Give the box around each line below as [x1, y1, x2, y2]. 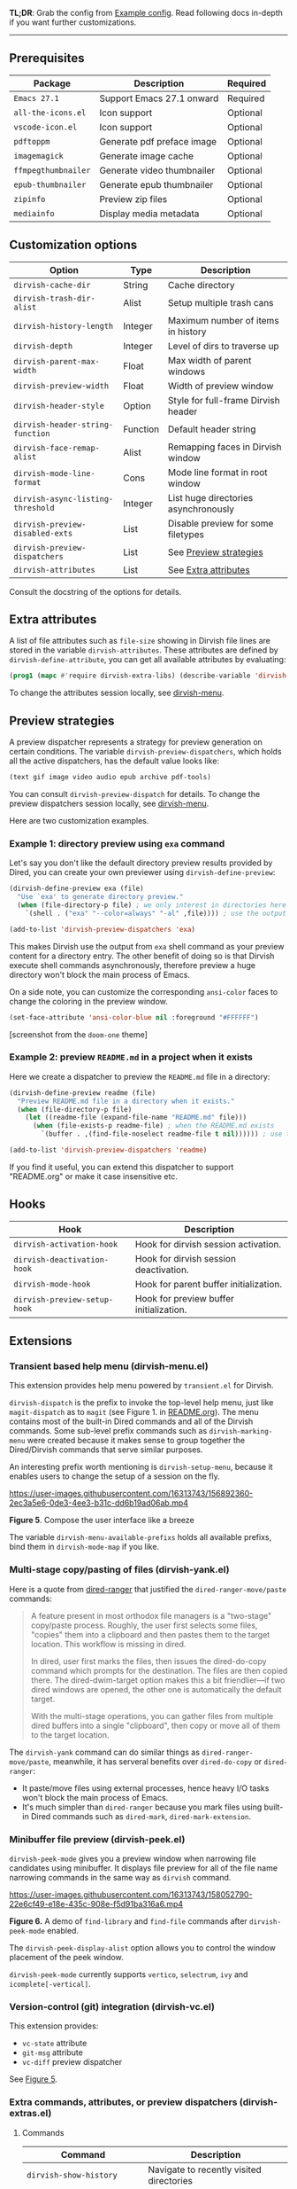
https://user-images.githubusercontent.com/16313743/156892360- [9, 1489, 254, 1499]
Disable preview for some [167, 517, 274, 529]
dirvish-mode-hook [13, 1278, 91, 1289]
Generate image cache [99, 150, 194, 162]
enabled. [47, 1926, 80, 1936]
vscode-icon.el [13, 121, 78, 132]
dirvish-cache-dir [13, 279, 91, 290]
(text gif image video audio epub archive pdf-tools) [9, 773, 212, 782]
